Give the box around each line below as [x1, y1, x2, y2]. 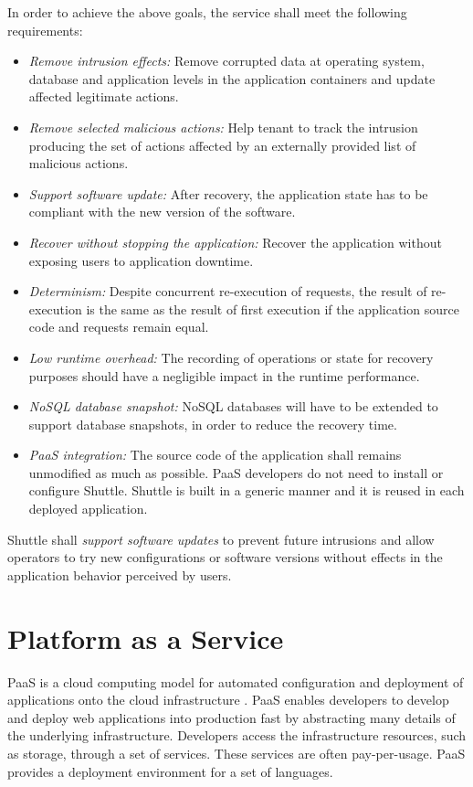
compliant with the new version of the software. [28, 202, 296, 221]
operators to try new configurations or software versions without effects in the [7, 548, 443, 567]
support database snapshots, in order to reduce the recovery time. [28, 414, 397, 433]
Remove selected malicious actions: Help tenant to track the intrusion [28, 117, 418, 136]
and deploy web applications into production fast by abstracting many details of [7, 707, 456, 727]
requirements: [7, 20, 83, 39]
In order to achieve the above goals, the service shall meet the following [7, 3, 407, 21]
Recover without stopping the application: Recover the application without [28, 232, 442, 251]
